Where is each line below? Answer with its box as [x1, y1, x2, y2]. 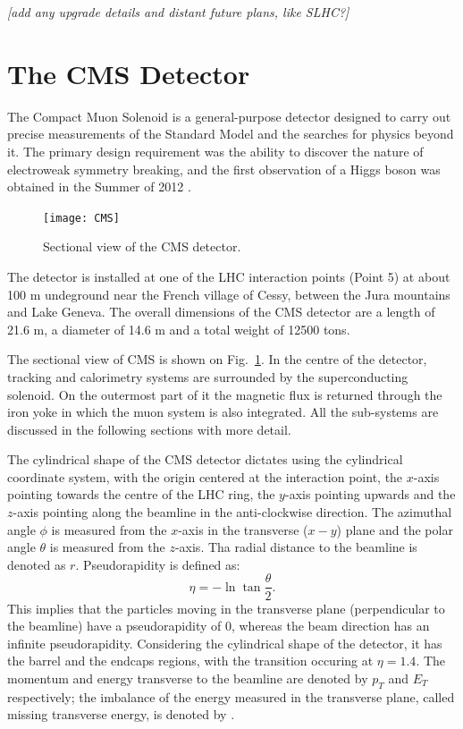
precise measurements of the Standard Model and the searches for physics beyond [7, 124, 454, 143]
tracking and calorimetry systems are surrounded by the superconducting [7, 367, 408, 386]
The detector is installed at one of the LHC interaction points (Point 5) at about [7, 267, 450, 285]
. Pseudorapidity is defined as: [75, 555, 240, 573]
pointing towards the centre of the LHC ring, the [7, 485, 275, 504]
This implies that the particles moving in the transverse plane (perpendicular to [7, 598, 445, 617]
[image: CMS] [43, 211, 120, 225]
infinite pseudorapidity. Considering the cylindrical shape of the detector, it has [7, 633, 442, 652]
